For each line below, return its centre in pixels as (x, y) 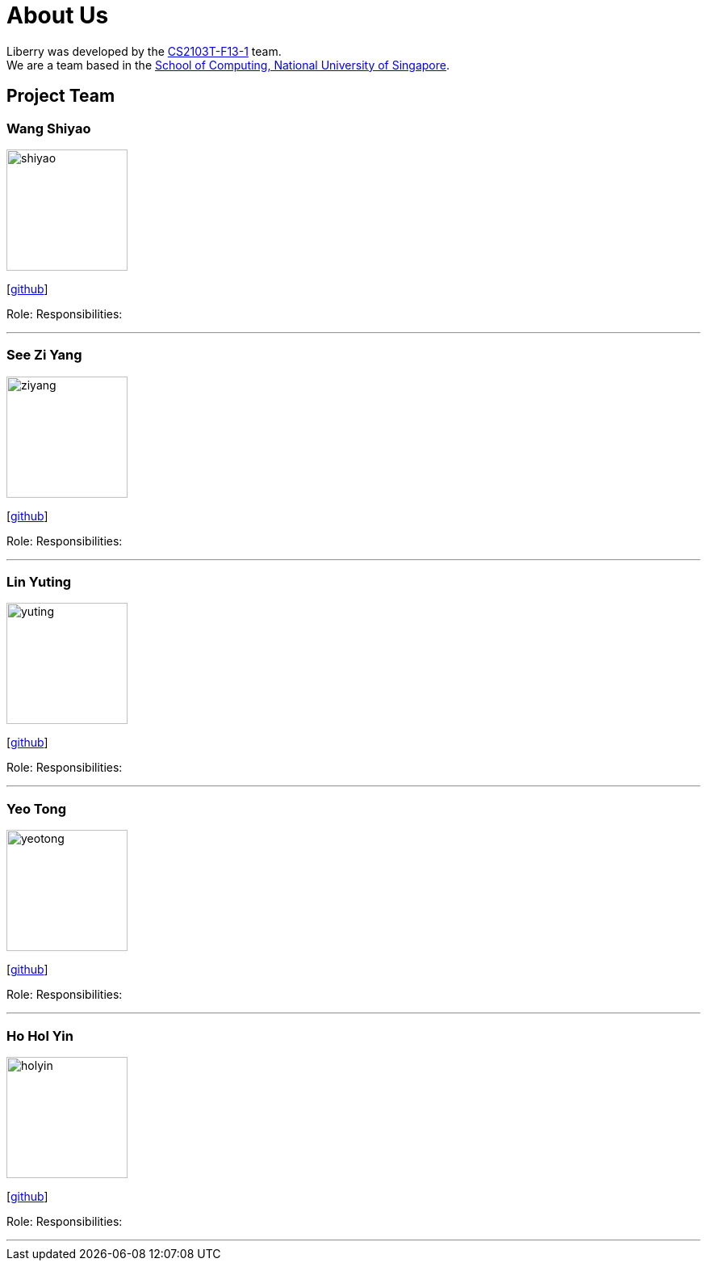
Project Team (61, 96)
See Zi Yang (44, 355)
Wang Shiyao (49, 128)
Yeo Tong (37, 808)
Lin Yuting (39, 582)
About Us (58, 15)
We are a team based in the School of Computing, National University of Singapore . (228, 65)
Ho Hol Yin (40, 1035)
